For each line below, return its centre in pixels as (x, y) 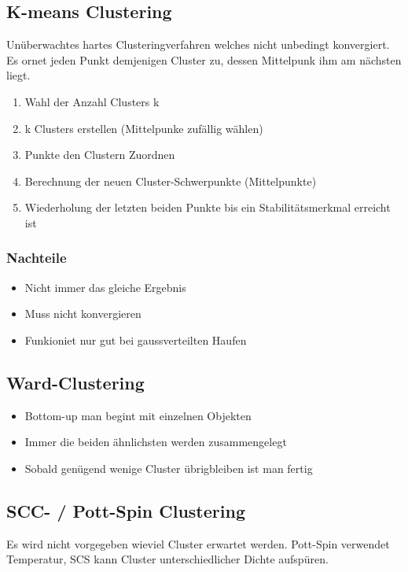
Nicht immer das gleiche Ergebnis (105, 287)
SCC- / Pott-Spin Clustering (126, 510)
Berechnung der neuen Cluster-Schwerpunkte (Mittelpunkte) (171, 181)
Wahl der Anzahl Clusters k (92, 101)
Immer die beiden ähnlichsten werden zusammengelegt (156, 442)
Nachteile (37, 258)
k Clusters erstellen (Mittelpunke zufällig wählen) (144, 128)
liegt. (18, 75)
